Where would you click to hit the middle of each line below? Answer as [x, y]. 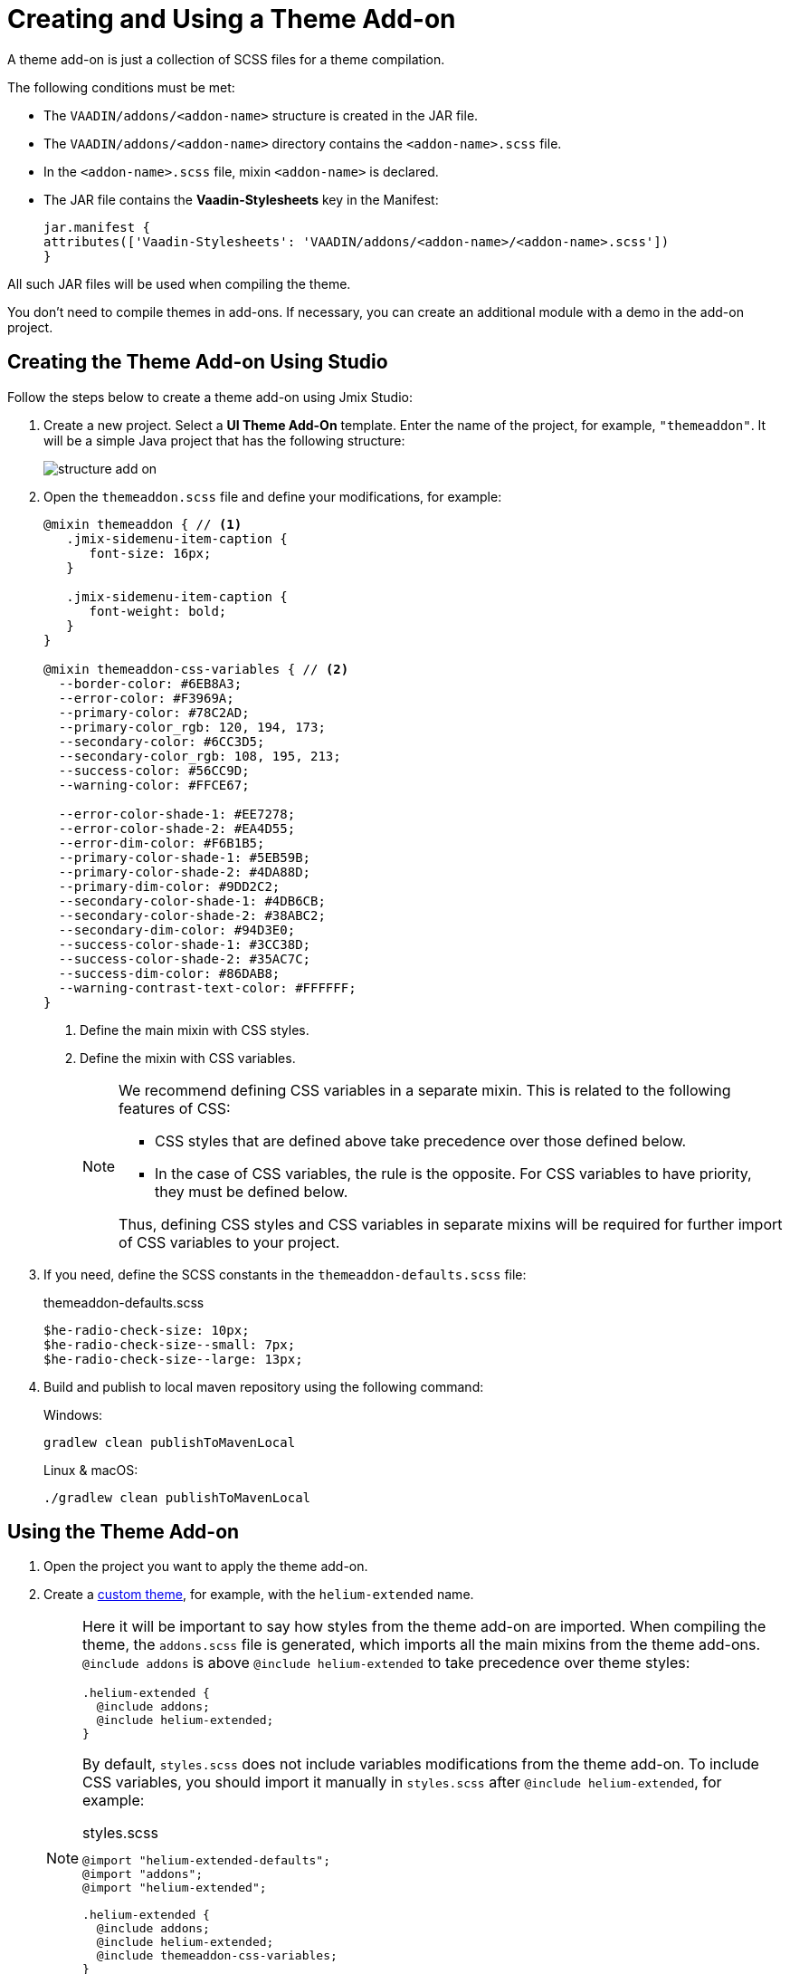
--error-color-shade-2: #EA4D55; [177, 828]
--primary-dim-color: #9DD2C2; [169, 886]
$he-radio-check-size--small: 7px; [170, 1344]
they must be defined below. [252, 1191]
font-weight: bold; [158, 611]
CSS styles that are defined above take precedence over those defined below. [421, 1140]
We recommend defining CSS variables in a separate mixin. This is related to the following [425, 1090]
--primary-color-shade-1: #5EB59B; [185, 857]
